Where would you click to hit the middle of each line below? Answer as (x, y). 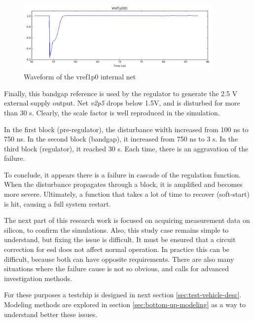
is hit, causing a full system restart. (57, 203)
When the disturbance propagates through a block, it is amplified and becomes (123, 184)
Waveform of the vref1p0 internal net (80, 77)
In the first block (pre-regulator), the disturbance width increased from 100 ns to (126, 129)
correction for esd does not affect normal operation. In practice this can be (117, 249)
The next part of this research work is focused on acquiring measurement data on (127, 220)
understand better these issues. (51, 314)
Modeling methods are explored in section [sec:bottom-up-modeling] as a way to (125, 304)
